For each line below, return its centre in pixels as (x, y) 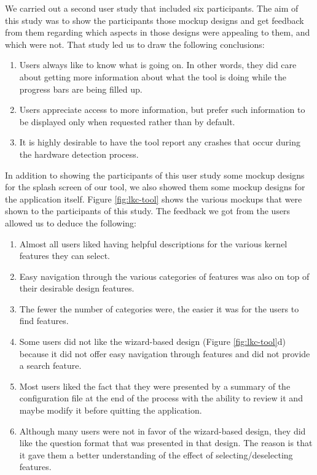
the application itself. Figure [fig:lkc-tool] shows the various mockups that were (154, 199)
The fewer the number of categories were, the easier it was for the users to (159, 308)
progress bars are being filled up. (81, 89)
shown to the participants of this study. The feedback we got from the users (148, 211)
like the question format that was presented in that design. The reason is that (166, 443)
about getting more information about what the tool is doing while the (153, 76)
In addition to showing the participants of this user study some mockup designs (155, 175)
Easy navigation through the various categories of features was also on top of (164, 276)
